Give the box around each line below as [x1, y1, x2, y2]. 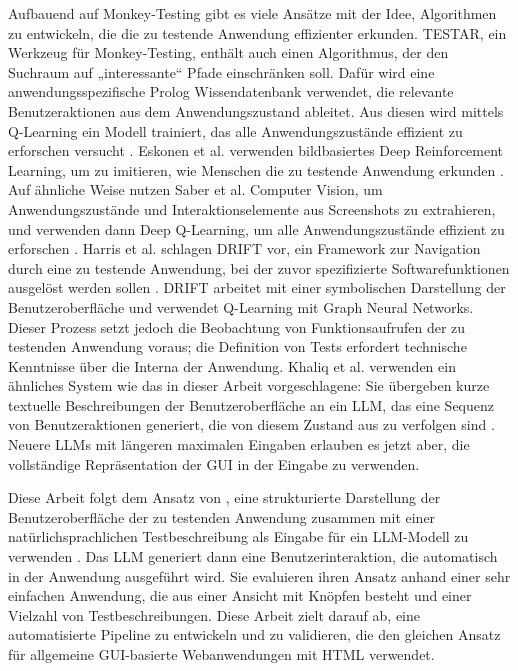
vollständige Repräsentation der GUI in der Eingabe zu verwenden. [8, 453, 420, 474]
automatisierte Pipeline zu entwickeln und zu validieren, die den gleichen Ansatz [8, 624, 501, 645]
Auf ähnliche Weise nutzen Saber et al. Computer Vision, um [8, 179, 383, 200]
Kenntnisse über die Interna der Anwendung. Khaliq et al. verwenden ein [8, 355, 456, 376]
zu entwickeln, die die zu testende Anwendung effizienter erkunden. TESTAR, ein [8, 22, 507, 43]
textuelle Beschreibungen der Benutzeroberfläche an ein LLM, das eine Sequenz [8, 394, 495, 415]
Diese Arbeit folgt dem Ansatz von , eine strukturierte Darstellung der [8, 487, 441, 508]
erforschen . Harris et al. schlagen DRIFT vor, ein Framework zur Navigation [8, 238, 481, 259]
